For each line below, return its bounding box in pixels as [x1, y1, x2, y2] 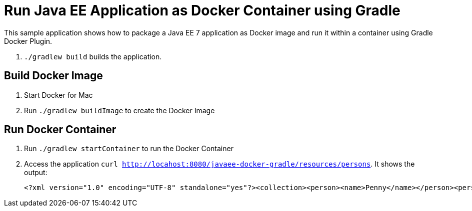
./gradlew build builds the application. [24, 52, 162, 61]
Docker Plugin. [4, 36, 52, 45]
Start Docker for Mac [24, 90, 93, 99]
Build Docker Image [4, 69, 103, 82]
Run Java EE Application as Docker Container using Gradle [4, 2, 400, 19]
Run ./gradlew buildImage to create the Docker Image [24, 106, 215, 115]
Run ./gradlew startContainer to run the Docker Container [24, 144, 233, 153]
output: [24, 168, 47, 177]
